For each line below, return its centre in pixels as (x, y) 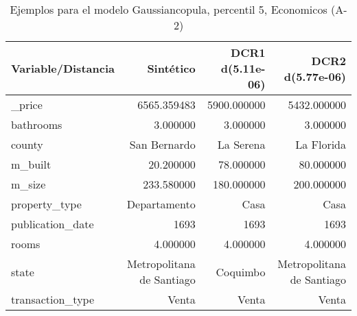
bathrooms (37, 124)
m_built (31, 164)
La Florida (321, 144)
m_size (28, 184)
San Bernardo (162, 144)
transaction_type (53, 299)
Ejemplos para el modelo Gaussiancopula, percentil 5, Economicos (169, 9)
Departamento (161, 204)
